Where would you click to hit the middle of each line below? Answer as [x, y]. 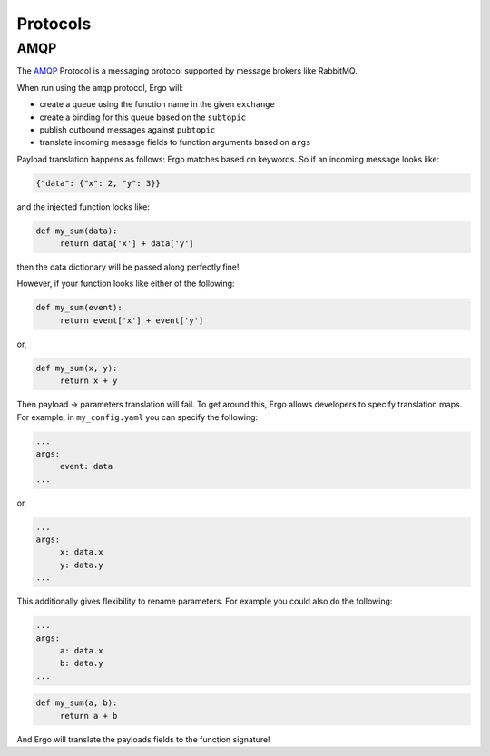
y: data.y [81, 565]
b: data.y [81, 663]
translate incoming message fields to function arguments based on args [175, 142]
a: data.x [81, 650]
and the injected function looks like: [83, 206]
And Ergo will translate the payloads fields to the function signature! [144, 739]
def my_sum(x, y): [77, 368]
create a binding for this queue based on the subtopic [143, 117]
